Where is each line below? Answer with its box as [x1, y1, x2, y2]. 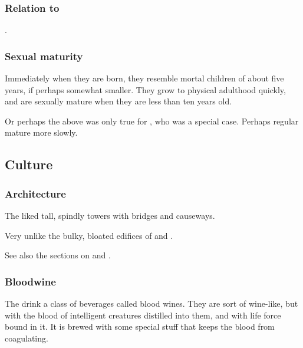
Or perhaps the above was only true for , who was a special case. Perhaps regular [5, 114, 299, 127]
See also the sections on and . [5, 249, 111, 261]
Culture [5, 155, 53, 173]
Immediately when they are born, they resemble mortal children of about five [5, 72, 284, 84]
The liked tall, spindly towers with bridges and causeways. [5, 209, 215, 221]
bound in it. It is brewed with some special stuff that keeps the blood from [5, 320, 275, 333]
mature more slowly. [5, 126, 78, 139]
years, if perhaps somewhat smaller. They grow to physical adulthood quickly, [5, 83, 286, 96]
